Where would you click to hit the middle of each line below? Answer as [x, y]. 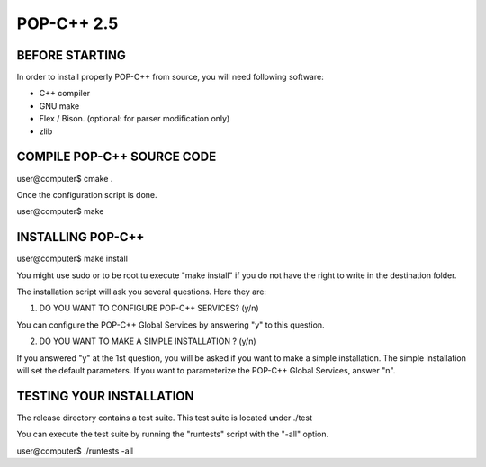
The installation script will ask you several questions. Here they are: [142, 292]
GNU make [59, 106]
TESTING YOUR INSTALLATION [105, 396]
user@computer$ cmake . [65, 178]
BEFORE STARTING [71, 55]
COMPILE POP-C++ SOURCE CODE [117, 157]
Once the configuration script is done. [87, 194]
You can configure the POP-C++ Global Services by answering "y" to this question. [171, 325]
